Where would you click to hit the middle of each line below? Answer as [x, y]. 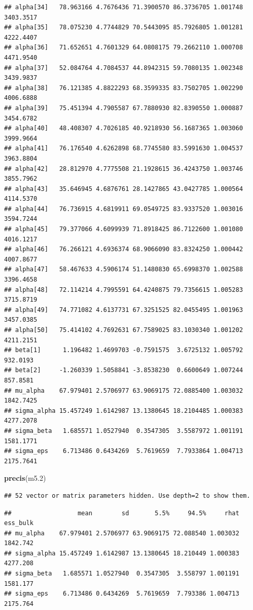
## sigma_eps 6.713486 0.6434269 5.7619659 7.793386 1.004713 [122, 594]
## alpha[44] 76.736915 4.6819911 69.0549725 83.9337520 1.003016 [124, 209]
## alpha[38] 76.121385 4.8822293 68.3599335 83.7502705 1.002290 [124, 88]
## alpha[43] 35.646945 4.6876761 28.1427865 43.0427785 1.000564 [124, 189]
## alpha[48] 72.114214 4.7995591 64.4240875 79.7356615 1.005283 [124, 290]
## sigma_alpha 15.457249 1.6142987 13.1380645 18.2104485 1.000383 [124, 411]
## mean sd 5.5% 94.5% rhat [122, 513]
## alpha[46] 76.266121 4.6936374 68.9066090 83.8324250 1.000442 [124, 249]
